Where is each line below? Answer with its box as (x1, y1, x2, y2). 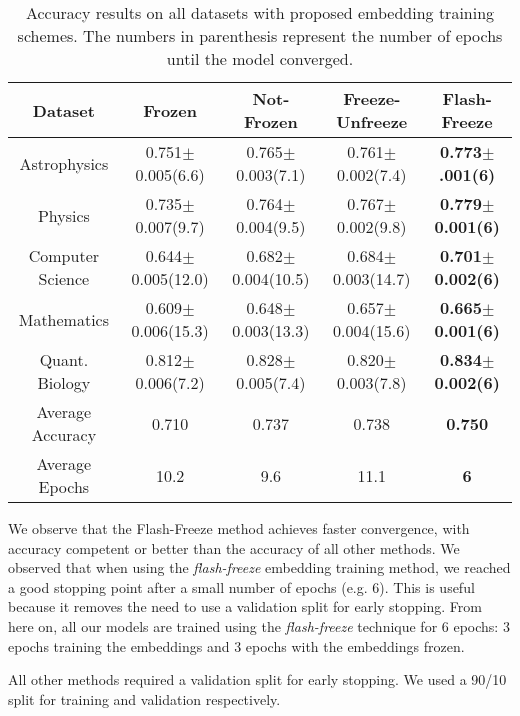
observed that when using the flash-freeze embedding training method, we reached (8, 557, 511, 578)
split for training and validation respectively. (8, 688, 281, 709)
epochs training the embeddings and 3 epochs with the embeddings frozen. (8, 635, 465, 656)
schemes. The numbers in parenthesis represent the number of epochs (17, 24, 503, 47)
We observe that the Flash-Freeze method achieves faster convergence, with (8, 518, 470, 538)
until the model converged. (166, 47, 354, 70)
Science (38, 267, 90, 290)
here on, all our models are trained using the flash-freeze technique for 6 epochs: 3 (8, 615, 510, 636)
